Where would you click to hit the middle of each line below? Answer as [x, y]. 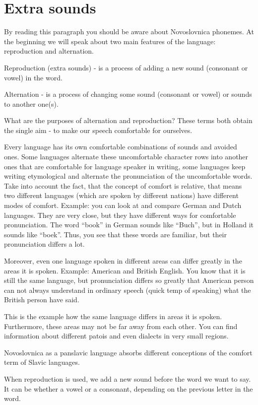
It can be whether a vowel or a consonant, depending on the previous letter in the [129, 388]
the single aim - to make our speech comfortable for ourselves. [98, 130]
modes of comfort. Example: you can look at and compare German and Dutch [123, 205]
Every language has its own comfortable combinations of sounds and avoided [121, 147]
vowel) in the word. [33, 77]
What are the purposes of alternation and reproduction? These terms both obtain [128, 120]
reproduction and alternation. [49, 51]
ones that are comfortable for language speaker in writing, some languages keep [125, 166]
